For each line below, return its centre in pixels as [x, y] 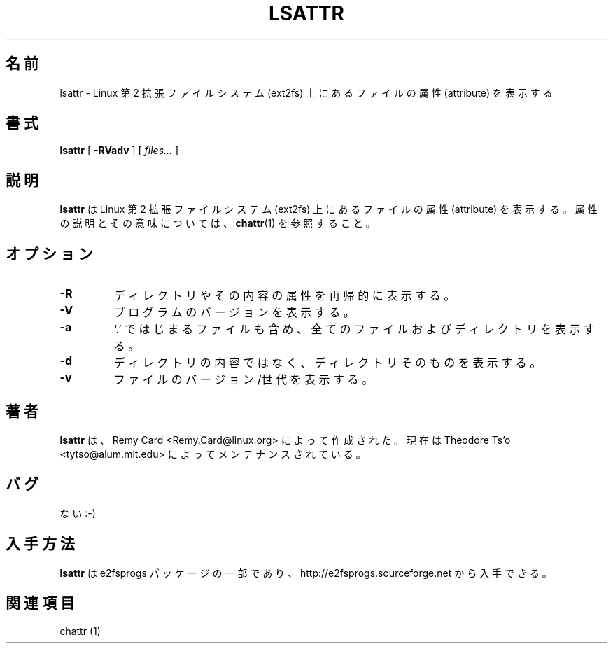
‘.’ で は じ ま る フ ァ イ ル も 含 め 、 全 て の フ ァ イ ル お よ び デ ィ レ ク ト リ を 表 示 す [354, 329]
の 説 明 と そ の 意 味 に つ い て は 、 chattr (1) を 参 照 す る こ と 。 [218, 223]
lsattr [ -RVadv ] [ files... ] [119, 151]
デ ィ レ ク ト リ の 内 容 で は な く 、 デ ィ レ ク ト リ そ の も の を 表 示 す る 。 [327, 363]
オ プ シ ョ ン [49, 253]
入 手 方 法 [40, 544]
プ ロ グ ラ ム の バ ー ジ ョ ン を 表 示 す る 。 [234, 313]
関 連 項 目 [40, 603]
